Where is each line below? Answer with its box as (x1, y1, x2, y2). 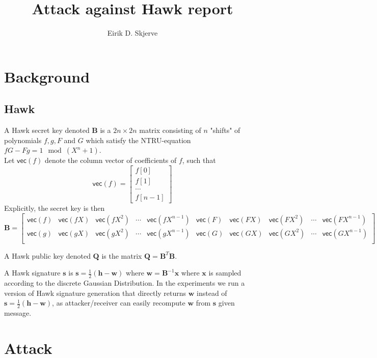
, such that (182, 155, 216, 166)
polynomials (4, 134, 42, 145)
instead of (197, 287, 227, 298)
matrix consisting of (139, 125, 201, 135)
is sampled (208, 267, 241, 278)
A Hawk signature (4, 267, 61, 278)
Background (4, 66, 90, 87)
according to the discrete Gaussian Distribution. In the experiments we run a (4, 278, 245, 288)
